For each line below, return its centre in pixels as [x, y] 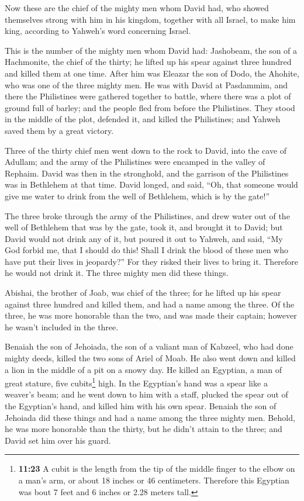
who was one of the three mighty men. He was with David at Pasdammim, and [146, 84]
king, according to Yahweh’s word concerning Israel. [98, 31]
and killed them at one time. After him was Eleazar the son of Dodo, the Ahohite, [152, 73]
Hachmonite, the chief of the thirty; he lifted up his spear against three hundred [148, 62]
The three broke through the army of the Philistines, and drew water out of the [147, 215]
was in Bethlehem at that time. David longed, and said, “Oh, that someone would [151, 184]
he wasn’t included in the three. [62, 326]
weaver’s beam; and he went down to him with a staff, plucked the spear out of [146, 394]
